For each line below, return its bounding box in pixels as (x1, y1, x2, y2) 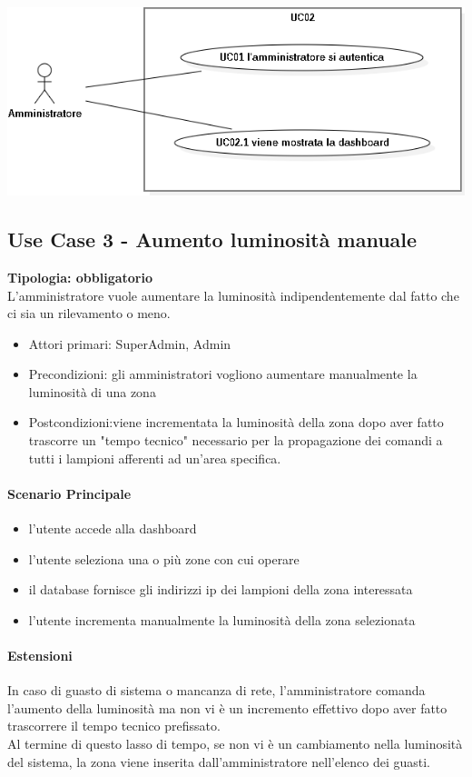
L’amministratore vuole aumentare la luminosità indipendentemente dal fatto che (7, 285, 459, 304)
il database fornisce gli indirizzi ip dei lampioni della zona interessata (28, 580, 413, 599)
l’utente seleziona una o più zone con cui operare (28, 549, 300, 568)
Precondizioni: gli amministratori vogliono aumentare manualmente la (28, 364, 418, 384)
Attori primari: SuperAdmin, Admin (28, 334, 231, 353)
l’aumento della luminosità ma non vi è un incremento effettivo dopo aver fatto (7, 698, 447, 717)
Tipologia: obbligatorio (7, 267, 153, 286)
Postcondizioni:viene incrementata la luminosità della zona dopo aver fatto (28, 413, 444, 432)
